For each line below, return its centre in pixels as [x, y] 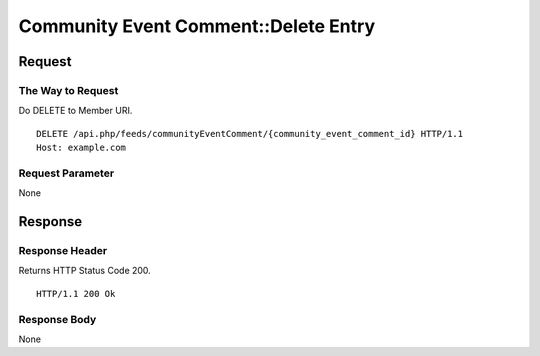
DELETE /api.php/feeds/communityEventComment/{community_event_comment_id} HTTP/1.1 [250, 133]
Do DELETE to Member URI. [75, 111]
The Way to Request [68, 90]
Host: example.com [81, 148]
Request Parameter [66, 173]
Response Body [57, 319]
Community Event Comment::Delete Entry [196, 26]
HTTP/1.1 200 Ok [76, 293]
